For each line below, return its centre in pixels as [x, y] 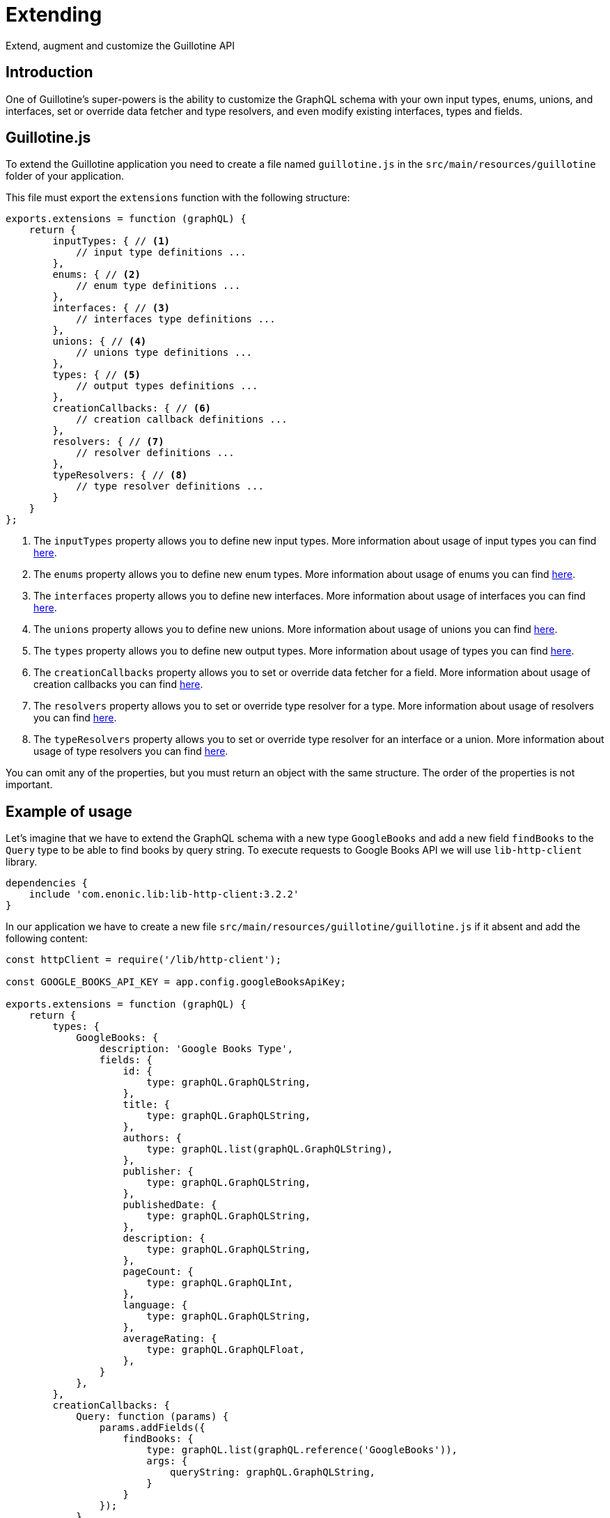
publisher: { [158, 1172]
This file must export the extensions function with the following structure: [178, 198]
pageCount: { [158, 1272]
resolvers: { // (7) [108, 442]
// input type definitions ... [161, 252]
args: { [167, 1461]
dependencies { [47, 883]
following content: [47, 939]
